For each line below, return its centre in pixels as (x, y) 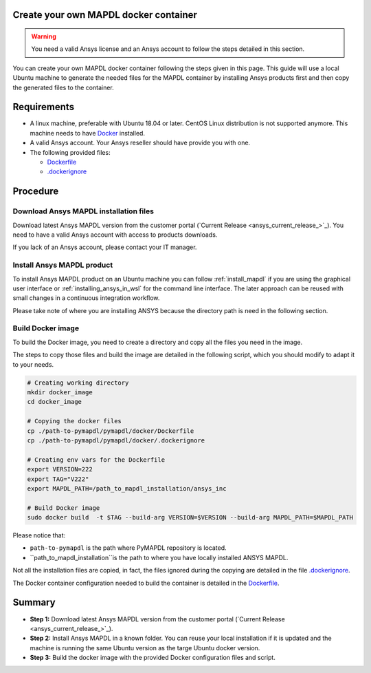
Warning (44, 36)
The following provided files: (70, 152)
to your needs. (33, 364)
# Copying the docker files (74, 421)
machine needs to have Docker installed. (88, 133)
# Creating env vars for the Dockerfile (96, 460)
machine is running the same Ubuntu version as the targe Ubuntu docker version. (145, 648)
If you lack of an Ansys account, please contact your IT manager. (105, 247)
